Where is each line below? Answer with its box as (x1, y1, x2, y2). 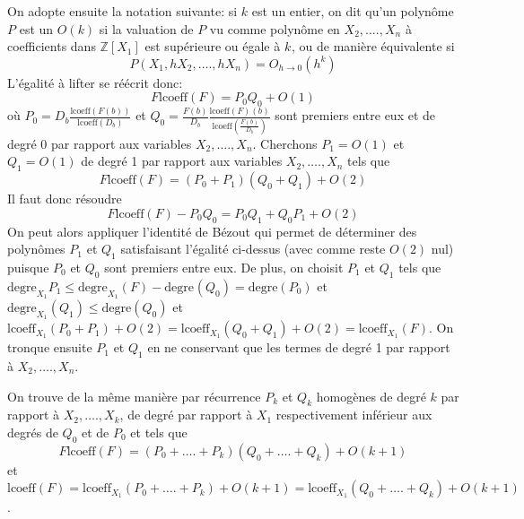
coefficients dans (7, 37, 96, 56)
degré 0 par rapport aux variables (7, 134, 192, 152)
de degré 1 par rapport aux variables (81, 151, 283, 170)
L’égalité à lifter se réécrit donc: (7, 73, 183, 91)
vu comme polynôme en (209, 19, 340, 38)
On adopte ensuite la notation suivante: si (7, 2, 238, 20)
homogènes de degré (316, 386, 426, 405)
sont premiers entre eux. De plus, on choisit (104, 257, 344, 276)
